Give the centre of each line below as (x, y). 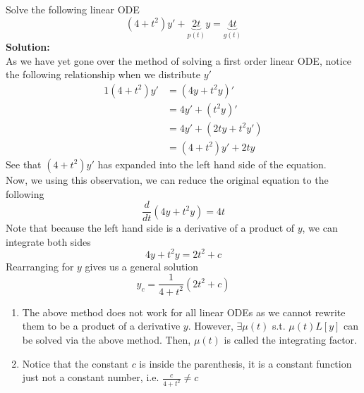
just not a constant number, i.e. (91, 377)
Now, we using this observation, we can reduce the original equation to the (167, 179)
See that (24, 164)
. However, (211, 326)
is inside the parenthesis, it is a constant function (245, 363)
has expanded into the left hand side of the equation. (212, 164)
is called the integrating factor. (290, 340)
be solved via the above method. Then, (107, 340)
